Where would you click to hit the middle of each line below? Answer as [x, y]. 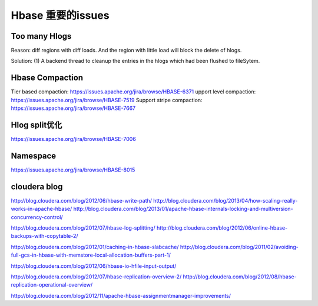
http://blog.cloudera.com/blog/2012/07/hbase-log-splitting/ [83, 228]
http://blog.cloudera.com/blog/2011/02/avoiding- [239, 247]
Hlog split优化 [37, 125]
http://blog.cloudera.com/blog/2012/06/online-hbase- [222, 228]
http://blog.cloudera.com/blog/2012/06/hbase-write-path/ [82, 200]
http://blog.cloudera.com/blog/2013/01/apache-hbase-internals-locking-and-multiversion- [183, 209]
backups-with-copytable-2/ [45, 236]
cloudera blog [37, 186]
